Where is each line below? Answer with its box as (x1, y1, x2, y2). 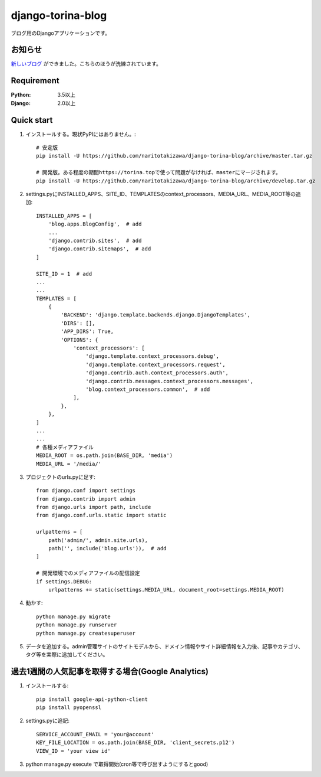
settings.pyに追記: (25, 717, 70, 724)
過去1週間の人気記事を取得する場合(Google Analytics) (11, 667, 209, 677)
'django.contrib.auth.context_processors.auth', (85, 370, 229, 376)
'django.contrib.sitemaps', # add (48, 246, 151, 252)
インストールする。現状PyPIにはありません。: (25, 130, 136, 138)
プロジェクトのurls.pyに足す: (25, 473, 95, 481)
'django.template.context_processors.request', (85, 361, 226, 368)
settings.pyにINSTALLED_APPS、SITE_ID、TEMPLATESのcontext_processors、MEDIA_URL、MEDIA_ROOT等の (25, 191, 296, 197)
